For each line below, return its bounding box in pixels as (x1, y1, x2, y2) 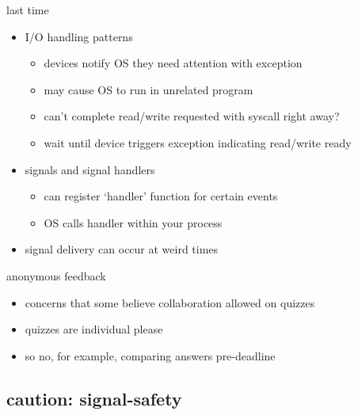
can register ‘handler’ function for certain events (44, 188, 278, 204)
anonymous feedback (6, 267, 106, 284)
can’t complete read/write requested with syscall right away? (44, 108, 340, 124)
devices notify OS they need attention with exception (44, 55, 303, 71)
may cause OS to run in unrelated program (44, 81, 253, 97)
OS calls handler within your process (44, 214, 223, 230)
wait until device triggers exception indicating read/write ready (44, 134, 352, 150)
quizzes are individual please (25, 321, 163, 337)
